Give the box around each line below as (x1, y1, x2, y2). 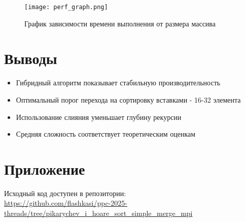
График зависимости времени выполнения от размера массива (24, 18, 216, 28)
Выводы (4, 48, 57, 69)
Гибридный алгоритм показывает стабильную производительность (16, 77, 221, 88)
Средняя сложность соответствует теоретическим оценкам (16, 129, 196, 139)
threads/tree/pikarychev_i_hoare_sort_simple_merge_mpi (4, 208, 193, 218)
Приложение (4, 158, 85, 179)
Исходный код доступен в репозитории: (4, 187, 126, 198)
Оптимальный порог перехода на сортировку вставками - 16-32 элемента (16, 94, 241, 105)
